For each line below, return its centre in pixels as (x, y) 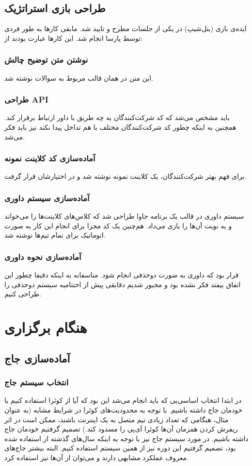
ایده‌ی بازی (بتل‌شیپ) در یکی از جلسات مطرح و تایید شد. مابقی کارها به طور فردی (126, 28)
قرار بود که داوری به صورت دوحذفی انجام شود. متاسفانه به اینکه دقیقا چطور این (122, 275)
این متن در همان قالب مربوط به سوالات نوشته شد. (79, 78)
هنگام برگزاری (46, 327)
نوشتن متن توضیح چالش (46, 60)
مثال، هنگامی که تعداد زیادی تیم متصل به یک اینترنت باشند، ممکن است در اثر (117, 419)
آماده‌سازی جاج (37, 358)
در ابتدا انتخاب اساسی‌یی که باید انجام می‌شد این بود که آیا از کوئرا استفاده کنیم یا (123, 400)
